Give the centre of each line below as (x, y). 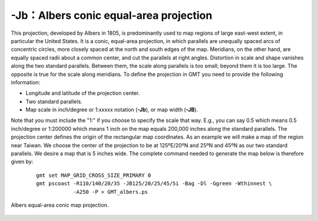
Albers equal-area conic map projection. (60, 205)
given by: (22, 161)
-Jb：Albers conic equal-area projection (112, 15)
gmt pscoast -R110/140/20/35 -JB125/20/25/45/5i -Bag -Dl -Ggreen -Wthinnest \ (154, 184)
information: (26, 82)
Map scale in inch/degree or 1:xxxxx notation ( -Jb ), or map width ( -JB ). (112, 110)
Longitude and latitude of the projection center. (83, 93)
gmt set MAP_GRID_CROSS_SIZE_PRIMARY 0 (94, 175)
